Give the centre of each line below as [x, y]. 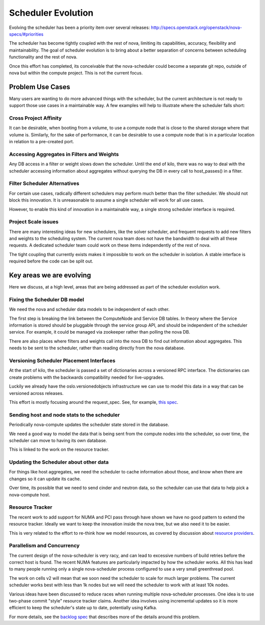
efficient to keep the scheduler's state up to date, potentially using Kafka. [83, 608]
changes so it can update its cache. [45, 479]
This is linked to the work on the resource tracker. [59, 449]
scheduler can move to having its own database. [58, 440]
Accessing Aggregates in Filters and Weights [64, 154]
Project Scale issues [34, 222]
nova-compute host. [30, 495]
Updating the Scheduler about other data [59, 462]
